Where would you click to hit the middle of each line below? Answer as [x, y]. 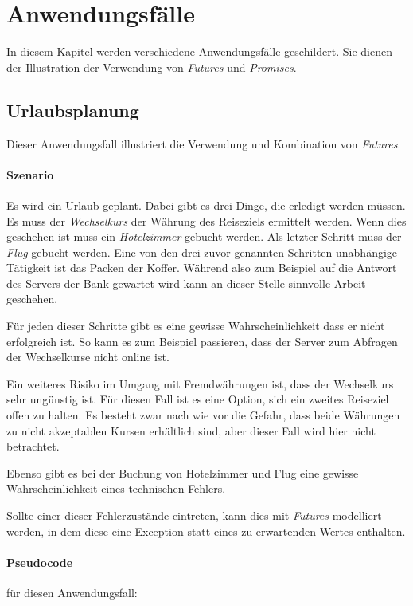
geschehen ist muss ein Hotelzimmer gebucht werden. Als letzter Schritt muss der [204, 236]
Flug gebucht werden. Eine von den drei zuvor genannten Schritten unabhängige [202, 252]
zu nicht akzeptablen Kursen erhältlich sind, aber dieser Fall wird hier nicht [191, 430]
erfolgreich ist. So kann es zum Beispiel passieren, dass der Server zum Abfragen [202, 341]
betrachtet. [33, 446]
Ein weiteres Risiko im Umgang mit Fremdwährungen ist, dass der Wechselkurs [200, 383]
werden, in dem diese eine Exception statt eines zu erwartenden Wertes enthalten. [206, 531]
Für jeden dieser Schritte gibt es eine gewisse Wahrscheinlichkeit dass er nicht [196, 326]
